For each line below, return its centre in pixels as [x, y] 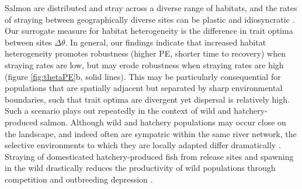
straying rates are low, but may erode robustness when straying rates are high [144, 64]
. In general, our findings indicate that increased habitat [166, 42]
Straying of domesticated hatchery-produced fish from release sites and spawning [149, 156]
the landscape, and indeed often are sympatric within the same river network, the [151, 133]
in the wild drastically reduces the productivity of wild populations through [140, 168]
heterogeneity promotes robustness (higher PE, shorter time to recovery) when [145, 53]
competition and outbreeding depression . [79, 179]
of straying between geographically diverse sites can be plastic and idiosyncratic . [150, 19]
